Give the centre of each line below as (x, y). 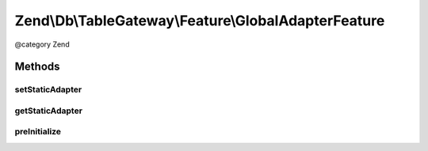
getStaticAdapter (49, 111)
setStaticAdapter (48, 89)
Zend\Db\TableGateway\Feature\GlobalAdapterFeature (200, 21)
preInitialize (38, 132)
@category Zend (42, 44)
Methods (37, 67)
